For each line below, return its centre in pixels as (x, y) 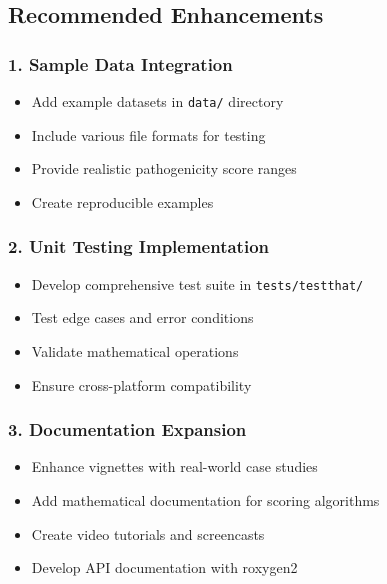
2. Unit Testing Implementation (139, 246)
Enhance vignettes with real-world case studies (174, 466)
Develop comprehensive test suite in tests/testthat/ (197, 283)
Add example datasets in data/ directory (157, 101)
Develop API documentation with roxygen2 (164, 567)
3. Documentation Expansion (127, 429)
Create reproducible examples (122, 201)
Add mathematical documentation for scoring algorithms (205, 499)
